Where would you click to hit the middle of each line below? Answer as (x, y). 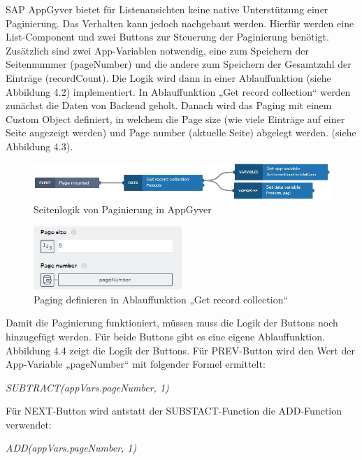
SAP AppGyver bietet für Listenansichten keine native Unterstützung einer (167, 9)
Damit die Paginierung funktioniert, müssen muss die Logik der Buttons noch (172, 323)
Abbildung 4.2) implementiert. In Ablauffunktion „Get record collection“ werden (178, 91)
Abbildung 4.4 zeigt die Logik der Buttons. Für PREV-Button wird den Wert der (180, 350)
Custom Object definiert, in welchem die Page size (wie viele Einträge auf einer (175, 118)
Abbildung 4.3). (39, 146)
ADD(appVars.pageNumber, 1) (71, 448)
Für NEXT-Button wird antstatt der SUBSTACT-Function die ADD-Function (174, 411)
